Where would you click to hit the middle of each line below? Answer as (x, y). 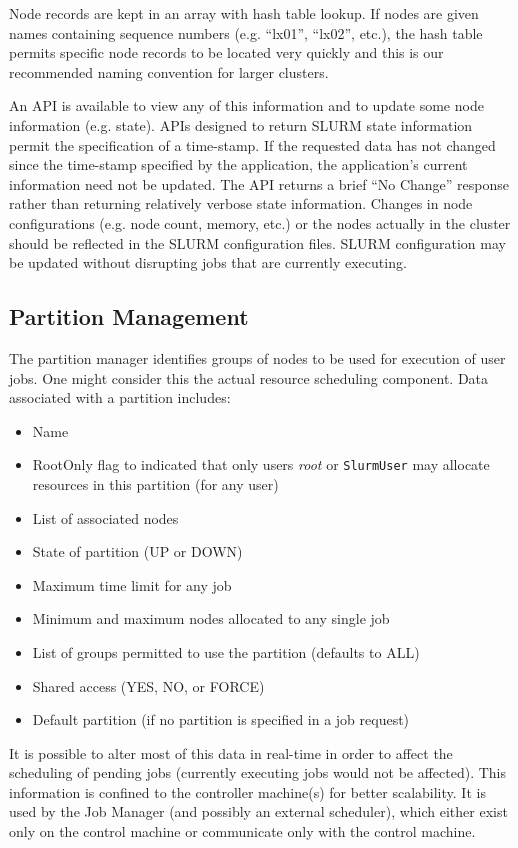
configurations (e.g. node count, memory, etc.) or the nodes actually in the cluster (260, 222)
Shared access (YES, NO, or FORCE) (148, 685)
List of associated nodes (105, 517)
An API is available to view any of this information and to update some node (246, 105)
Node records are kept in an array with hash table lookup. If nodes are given (244, 13)
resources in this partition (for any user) (155, 483)
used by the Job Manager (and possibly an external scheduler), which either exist (258, 811)
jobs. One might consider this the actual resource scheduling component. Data (249, 377)
